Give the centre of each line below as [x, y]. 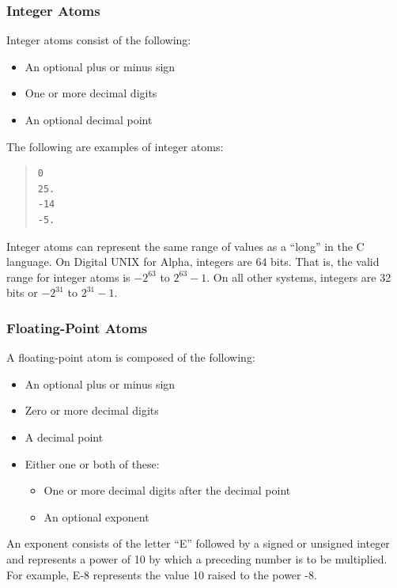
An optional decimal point [89, 119]
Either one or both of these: [92, 463]
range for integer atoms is [68, 277]
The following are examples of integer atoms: [115, 146]
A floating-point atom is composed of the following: [131, 357]
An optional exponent [96, 516]
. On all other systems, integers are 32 [299, 277]
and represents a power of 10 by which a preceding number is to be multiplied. [197, 558]
